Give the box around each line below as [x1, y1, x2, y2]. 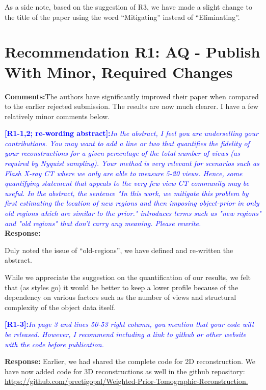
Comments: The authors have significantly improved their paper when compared [5, 91, 259, 101]
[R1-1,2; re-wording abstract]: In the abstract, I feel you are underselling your [5, 128, 258, 138]
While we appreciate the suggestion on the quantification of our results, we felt [5, 272, 251, 282]
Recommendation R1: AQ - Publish [5, 41, 260, 62]
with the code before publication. [5, 339, 104, 349]
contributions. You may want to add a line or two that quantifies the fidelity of [5, 137, 250, 148]
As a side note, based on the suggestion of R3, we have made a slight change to [5, 2, 252, 12]
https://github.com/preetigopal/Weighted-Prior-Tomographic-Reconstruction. [5, 376, 248, 386]
